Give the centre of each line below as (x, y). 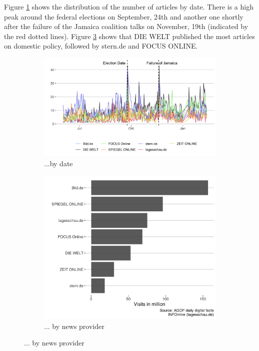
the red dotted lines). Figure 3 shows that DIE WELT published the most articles (129, 36)
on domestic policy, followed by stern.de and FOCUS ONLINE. (101, 46)
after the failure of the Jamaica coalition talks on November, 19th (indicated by (126, 26)
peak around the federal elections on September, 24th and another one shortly (124, 16)
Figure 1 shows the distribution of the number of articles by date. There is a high (129, 7)
